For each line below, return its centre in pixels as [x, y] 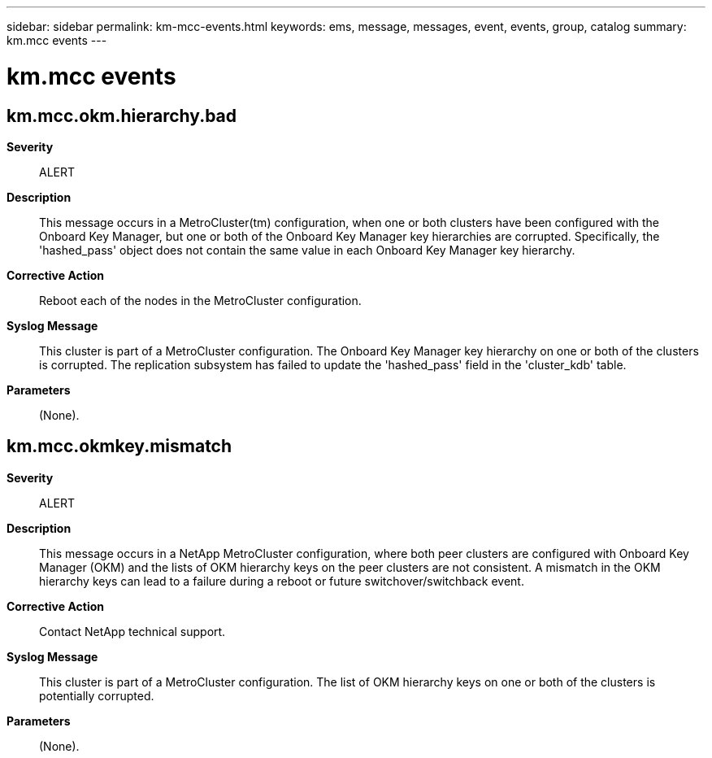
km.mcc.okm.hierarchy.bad [122, 115]
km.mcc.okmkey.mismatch [119, 447]
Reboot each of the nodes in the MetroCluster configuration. [200, 300]
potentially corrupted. [97, 695]
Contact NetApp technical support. [132, 631]
